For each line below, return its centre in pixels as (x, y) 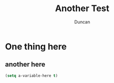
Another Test (82, 8)
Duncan (82, 22)
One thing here (36, 46)
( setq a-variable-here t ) (31, 76)
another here (25, 64)
